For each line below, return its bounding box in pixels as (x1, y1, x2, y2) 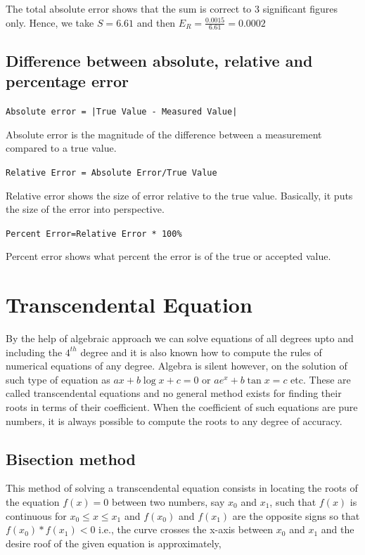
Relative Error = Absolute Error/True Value (6, 167, 217, 178)
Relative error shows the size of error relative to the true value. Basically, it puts (6, 188, 353, 202)
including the (6, 344, 63, 359)
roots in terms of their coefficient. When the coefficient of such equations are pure (6, 400, 358, 414)
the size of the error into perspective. (6, 202, 165, 216)
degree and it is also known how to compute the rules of (80, 344, 322, 359)
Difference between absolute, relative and (6, 49, 313, 71)
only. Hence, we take (6, 15, 94, 30)
